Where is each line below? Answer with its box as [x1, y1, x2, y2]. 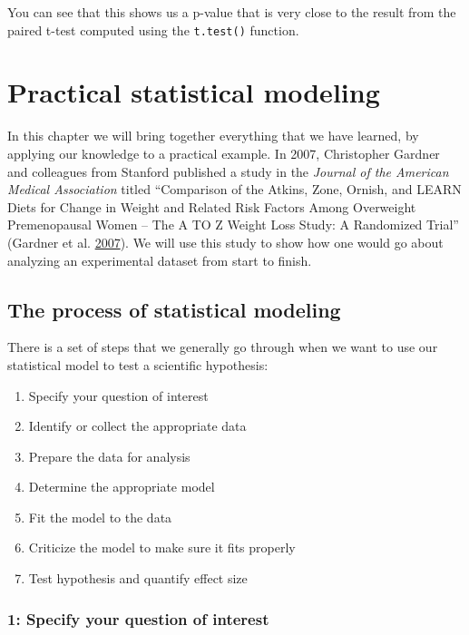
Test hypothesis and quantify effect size [28, 569, 248, 588]
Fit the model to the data [28, 507, 172, 526]
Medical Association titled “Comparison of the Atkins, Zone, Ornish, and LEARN [7, 180, 462, 199]
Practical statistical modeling [7, 73, 380, 111]
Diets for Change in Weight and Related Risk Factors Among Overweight [7, 197, 416, 216]
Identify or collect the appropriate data [28, 416, 247, 435]
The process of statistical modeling [7, 295, 341, 323]
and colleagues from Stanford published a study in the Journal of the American [7, 161, 449, 181]
